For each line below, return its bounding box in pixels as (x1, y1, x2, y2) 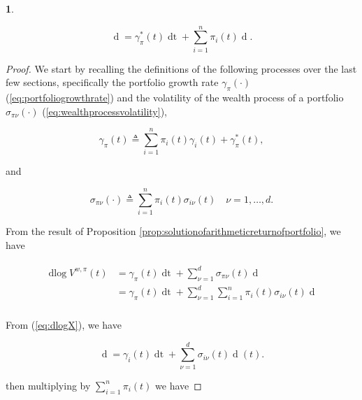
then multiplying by (6, 378, 91, 392)
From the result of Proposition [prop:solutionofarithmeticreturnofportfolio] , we (6, 224, 341, 238)
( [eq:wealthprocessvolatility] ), (42, 103, 167, 118)
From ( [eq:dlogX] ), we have (6, 317, 122, 332)
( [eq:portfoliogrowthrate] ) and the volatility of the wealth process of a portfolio (6, 90, 344, 105)
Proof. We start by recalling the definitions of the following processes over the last (6, 61, 357, 76)
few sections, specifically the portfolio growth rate (6, 75, 219, 90)
